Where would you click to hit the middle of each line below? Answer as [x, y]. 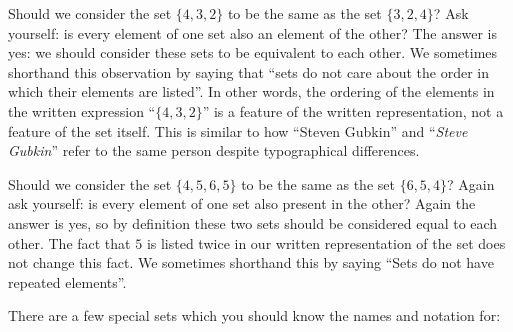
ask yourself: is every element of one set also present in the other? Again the [242, 203]
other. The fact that [69, 242]
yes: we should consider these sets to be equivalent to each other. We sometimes [253, 52]
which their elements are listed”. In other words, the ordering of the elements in [251, 91]
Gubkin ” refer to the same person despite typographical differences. [214, 150]
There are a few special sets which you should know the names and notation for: [254, 315]
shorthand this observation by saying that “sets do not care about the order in [248, 71]
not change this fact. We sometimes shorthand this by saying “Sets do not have [251, 262]
